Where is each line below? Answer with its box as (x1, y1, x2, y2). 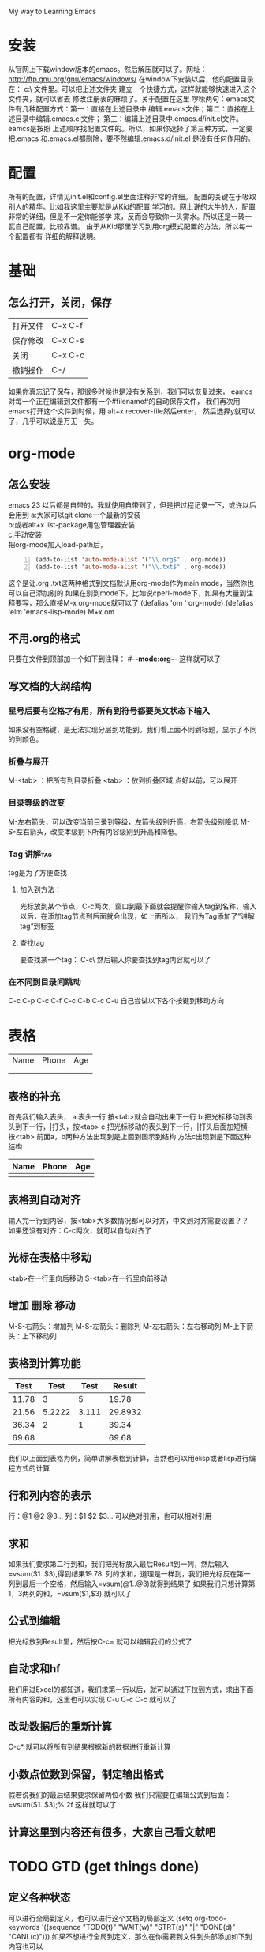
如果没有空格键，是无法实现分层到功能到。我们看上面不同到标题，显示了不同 (8, 725, 257, 734)
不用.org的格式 (8, 632, 81, 645)
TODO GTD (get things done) (8, 1857, 200, 1875)
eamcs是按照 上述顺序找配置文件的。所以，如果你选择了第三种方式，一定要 (8, 123, 253, 133)
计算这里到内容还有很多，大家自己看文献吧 (8, 1826, 215, 1839)
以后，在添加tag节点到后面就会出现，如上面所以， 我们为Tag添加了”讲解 (19, 912, 255, 921)
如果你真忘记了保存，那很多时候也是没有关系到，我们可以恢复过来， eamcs (8, 387, 253, 396)
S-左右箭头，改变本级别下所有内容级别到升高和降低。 (8, 826, 182, 836)
